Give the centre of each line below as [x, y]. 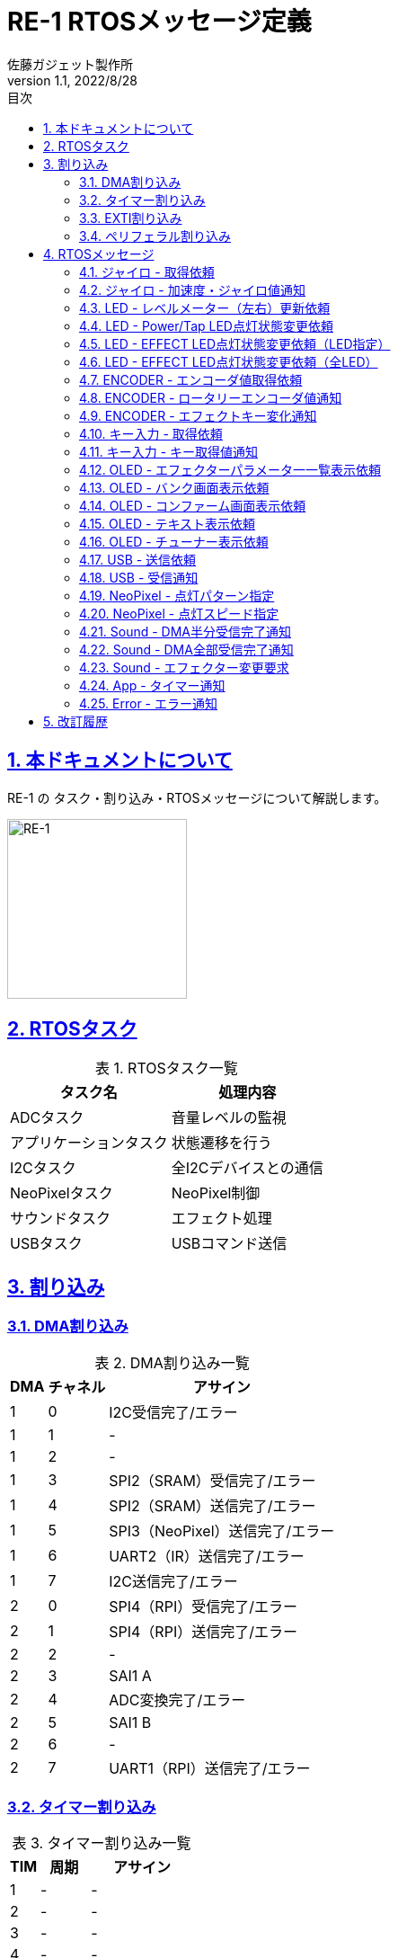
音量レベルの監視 [229, 1118]
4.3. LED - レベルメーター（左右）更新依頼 [205, 307]
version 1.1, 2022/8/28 [72, 80]
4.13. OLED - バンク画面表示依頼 [174, 487]
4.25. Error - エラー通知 [148, 703]
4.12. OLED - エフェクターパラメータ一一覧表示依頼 [230, 469]
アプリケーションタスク [89, 1143]
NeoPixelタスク [62, 1193]
